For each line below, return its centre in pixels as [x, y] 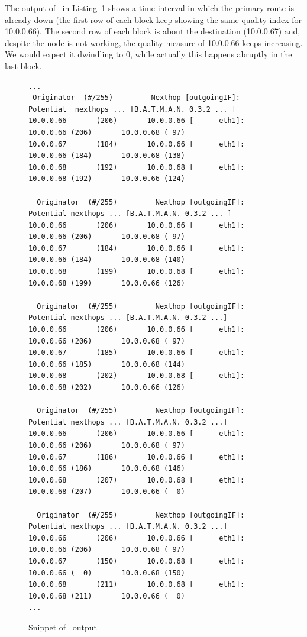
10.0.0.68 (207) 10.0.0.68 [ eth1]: [137, 480]
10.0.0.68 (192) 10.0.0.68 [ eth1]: [137, 167]
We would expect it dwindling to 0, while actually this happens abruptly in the [148, 54]
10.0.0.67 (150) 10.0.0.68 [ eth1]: [137, 561]
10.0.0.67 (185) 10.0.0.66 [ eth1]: [137, 353]
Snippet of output [63, 627]
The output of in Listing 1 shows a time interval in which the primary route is [150, 8]
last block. [23, 65]
